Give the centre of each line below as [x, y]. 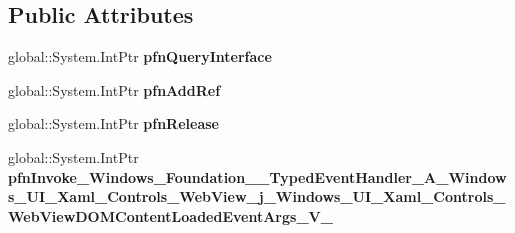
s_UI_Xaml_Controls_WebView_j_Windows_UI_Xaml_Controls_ [257, 196]
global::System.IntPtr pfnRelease [113, 123]
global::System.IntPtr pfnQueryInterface [140, 56]
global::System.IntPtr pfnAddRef [114, 89]
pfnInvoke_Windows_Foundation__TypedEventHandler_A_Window [257, 176]
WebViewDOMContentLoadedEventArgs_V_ [170, 215]
